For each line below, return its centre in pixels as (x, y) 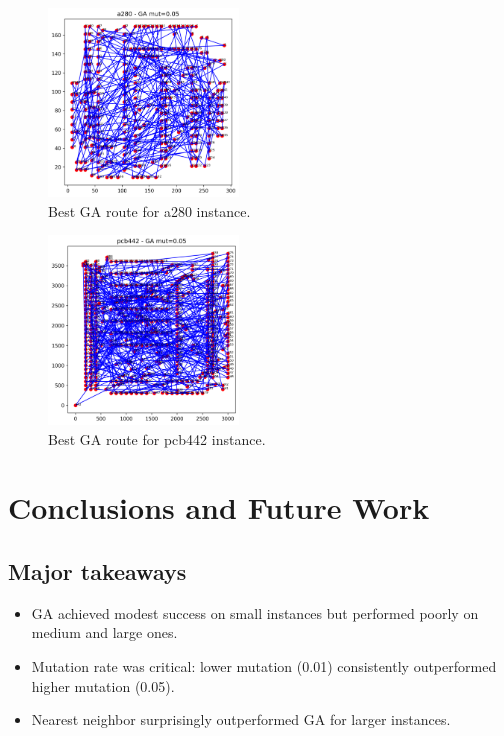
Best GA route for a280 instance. (149, 210)
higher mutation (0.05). (103, 685)
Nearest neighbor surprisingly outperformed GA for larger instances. (241, 719)
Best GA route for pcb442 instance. (157, 438)
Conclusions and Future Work (219, 507)
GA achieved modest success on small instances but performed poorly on (255, 612)
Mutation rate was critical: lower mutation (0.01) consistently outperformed (264, 665)
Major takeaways (97, 570)
